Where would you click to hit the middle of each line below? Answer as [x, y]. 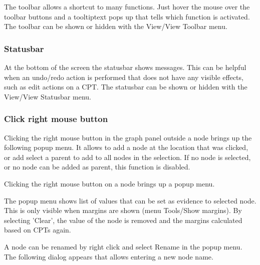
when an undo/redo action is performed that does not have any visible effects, [124, 77]
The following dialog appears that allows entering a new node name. [109, 256]
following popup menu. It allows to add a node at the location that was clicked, [126, 147]
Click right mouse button [56, 119]
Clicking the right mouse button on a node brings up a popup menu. [109, 183]
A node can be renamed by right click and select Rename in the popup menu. [123, 246]
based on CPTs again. [38, 230]
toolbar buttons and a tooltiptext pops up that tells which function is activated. [127, 16]
